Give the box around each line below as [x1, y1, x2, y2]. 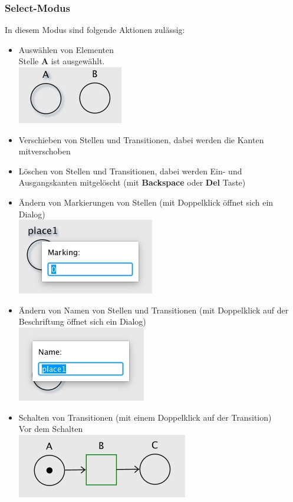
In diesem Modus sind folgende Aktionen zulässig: [5, 24, 185, 36]
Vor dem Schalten [18, 422, 83, 435]
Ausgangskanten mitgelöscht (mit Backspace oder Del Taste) [18, 176, 246, 189]
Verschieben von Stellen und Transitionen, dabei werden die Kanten [18, 133, 264, 146]
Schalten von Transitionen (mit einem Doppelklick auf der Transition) [18, 411, 272, 423]
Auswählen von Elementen [18, 43, 114, 55]
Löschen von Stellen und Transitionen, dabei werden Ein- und [18, 164, 242, 177]
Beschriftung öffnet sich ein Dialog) [18, 315, 146, 328]
